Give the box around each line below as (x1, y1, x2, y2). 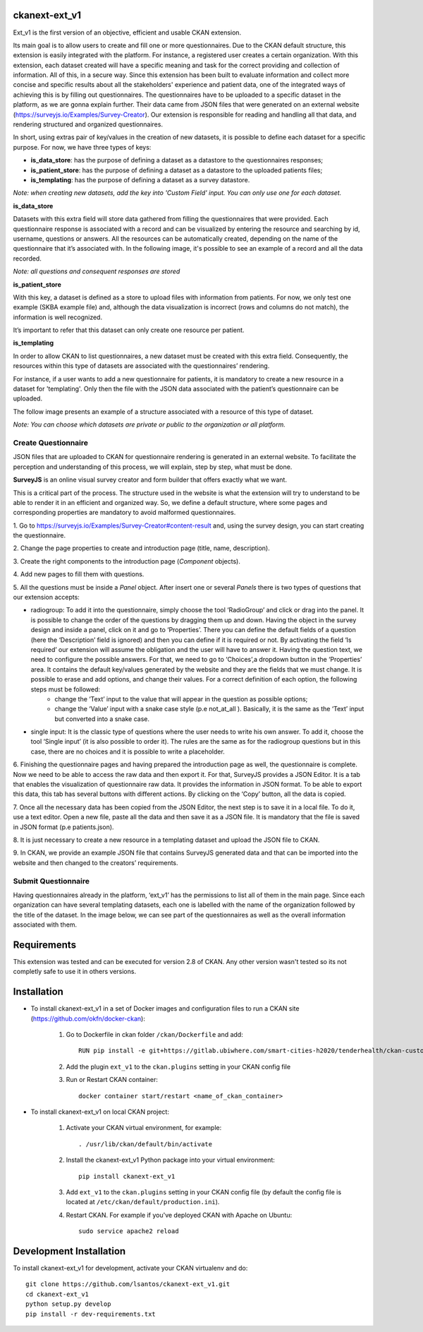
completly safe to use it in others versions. (13, 968, 137, 976)
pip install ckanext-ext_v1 (78, 1172, 176, 1180)
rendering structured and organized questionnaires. (13, 120, 164, 129)
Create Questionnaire (13, 438, 88, 448)
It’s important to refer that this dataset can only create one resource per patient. (13, 326, 245, 335)
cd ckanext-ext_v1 (25, 1290, 90, 1298)
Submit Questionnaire (13, 876, 90, 886)
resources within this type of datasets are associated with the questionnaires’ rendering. (13, 362, 270, 370)
